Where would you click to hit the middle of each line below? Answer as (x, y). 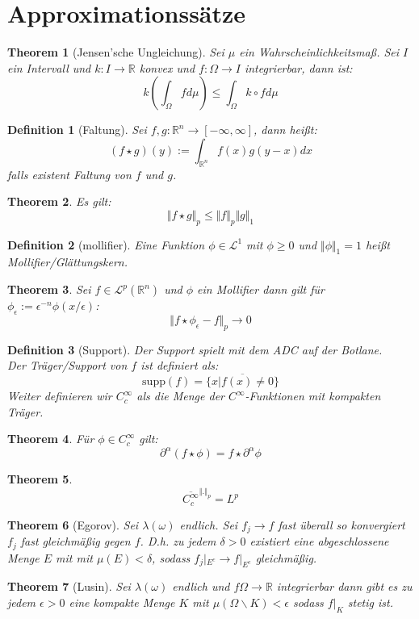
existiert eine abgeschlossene (319, 541)
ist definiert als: (180, 365)
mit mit (74, 557)
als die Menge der (180, 396)
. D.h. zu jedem (178, 541)
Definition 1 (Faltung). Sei (77, 130)
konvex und (167, 67)
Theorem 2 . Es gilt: (59, 201)
